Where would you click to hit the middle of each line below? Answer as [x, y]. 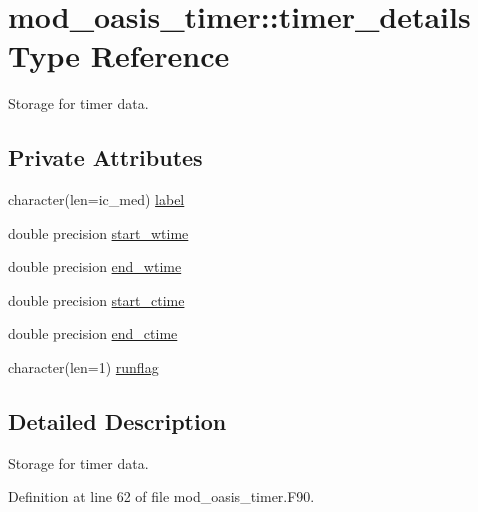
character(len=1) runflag [83, 367]
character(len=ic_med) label [96, 199]
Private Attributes [105, 157]
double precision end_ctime [93, 333]
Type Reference [119, 55]
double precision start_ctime [96, 299]
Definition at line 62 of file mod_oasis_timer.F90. [161, 496]
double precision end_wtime [95, 266]
